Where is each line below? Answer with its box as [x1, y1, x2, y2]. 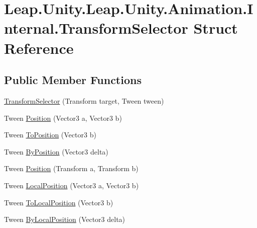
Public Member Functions [4, 72, 142, 88]
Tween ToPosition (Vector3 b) [4, 129, 96, 140]
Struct [193, 18, 238, 38]
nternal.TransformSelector [4, 18, 188, 38]
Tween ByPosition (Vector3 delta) [4, 146, 108, 157]
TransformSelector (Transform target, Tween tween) [4, 95, 164, 106]
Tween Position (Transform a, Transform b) [4, 163, 139, 174]
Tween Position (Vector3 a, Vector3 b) [4, 112, 122, 123]
